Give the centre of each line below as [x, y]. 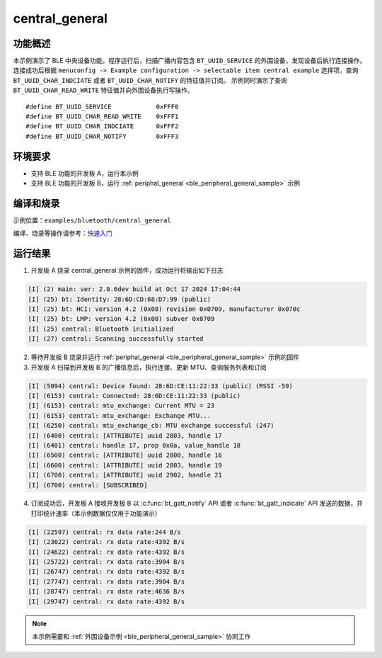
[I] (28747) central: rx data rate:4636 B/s [106, 592]
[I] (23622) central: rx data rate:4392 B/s [106, 542]
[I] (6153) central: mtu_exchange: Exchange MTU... [120, 415]
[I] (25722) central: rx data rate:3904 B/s [106, 562]
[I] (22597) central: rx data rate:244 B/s [105, 532]
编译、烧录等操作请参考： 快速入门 [63, 233]
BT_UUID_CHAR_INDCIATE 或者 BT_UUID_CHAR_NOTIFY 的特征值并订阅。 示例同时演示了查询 [150, 80]
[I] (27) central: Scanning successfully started [116, 339]
